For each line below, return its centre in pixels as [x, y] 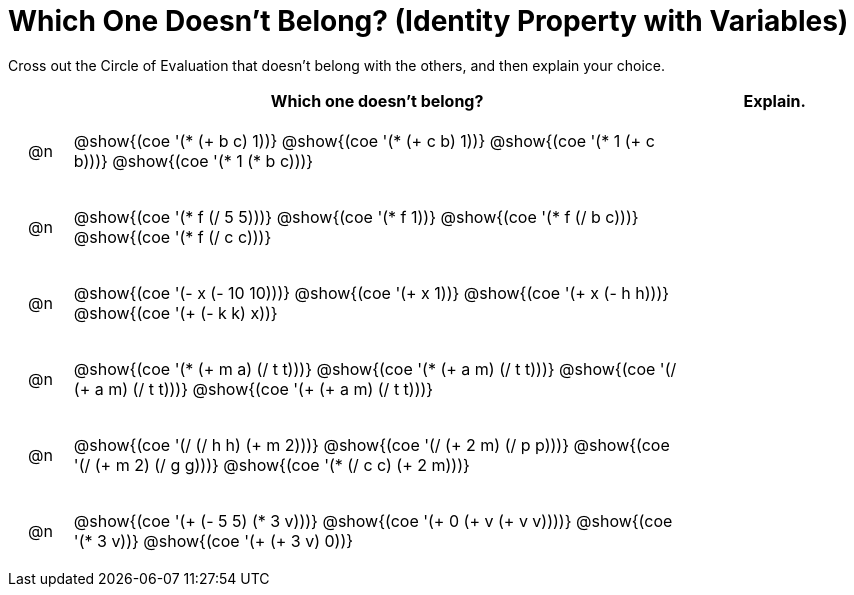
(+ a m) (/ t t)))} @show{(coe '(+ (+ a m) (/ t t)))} [253, 388]
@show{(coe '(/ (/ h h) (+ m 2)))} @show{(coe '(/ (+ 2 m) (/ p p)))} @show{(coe [371, 444]
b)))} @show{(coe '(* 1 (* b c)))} [193, 160]
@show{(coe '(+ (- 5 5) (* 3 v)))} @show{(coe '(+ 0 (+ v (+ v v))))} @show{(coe [373, 520]
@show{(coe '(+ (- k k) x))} [175, 312]
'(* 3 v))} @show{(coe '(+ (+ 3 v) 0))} [213, 540]
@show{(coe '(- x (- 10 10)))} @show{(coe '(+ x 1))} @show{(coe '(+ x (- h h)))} [371, 292]
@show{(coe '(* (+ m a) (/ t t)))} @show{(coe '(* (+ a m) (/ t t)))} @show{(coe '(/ [375, 368]
